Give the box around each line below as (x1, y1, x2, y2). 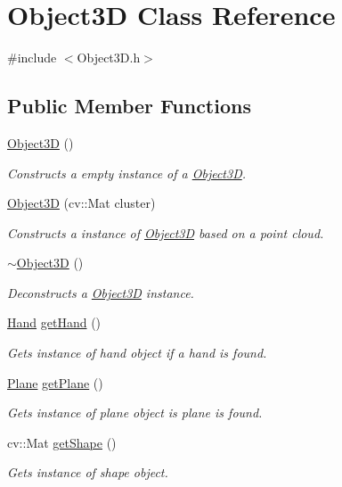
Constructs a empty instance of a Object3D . (7, 163, 247, 182)
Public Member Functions (7, 92, 251, 120)
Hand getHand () (7, 313, 102, 332)
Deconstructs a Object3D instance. (7, 283, 194, 301)
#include (7, 48, 57, 67)
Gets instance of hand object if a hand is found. (7, 343, 267, 362)
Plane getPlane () (7, 373, 103, 392)
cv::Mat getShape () (7, 433, 117, 451)
